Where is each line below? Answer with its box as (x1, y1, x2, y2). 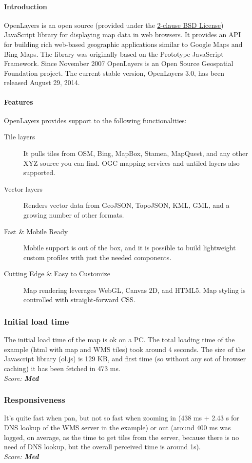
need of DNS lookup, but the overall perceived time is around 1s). (4, 441, 201, 452)
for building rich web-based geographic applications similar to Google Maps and (4, 39, 243, 49)
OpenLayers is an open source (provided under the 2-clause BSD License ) (4, 20, 224, 30)
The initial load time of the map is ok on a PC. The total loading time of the (4, 334, 235, 345)
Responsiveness (4, 394, 65, 406)
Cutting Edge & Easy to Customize (4, 268, 110, 279)
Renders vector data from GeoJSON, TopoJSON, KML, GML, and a (23, 200, 230, 210)
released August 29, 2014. (4, 77, 80, 88)
